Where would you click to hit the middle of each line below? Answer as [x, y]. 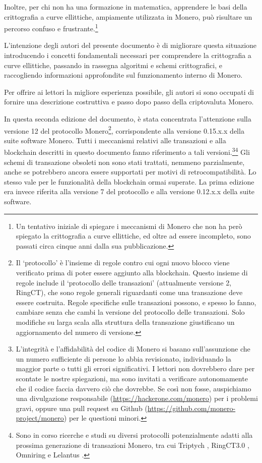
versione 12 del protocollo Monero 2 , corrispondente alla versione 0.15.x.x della [124, 130]
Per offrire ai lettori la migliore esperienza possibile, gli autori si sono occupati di [129, 92]
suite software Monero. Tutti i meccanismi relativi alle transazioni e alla [115, 140]
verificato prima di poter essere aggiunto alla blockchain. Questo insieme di [132, 273]
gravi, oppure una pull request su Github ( [82, 408]
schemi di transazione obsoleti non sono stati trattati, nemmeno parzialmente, [124, 162]
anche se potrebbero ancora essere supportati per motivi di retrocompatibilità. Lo [130, 172]
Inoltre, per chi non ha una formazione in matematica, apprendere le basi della [126, 7]
